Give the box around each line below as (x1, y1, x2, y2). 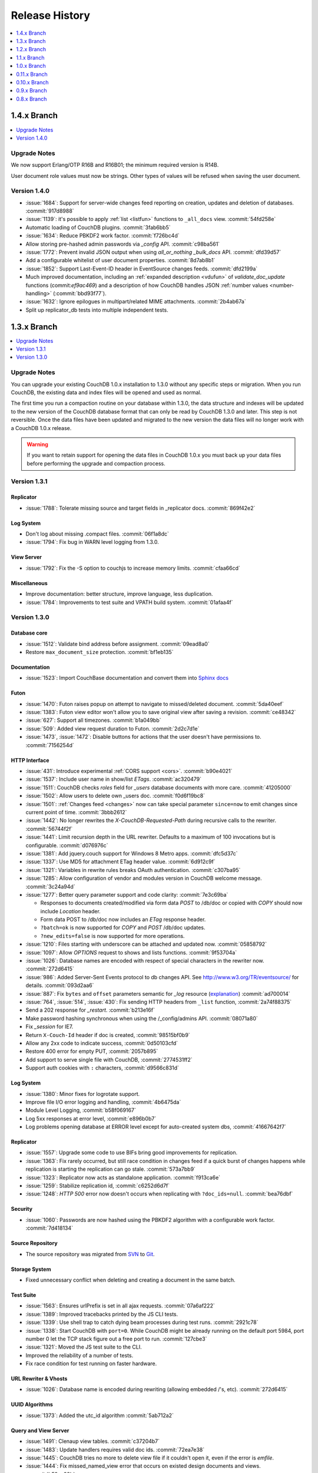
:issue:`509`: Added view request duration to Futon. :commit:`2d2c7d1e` (25, 725, 200, 732)
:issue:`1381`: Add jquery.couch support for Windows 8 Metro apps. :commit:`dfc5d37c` (25, 850, 238, 857)
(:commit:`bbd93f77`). (53, 289, 107, 297)
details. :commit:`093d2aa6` (25, 982, 94, 989)
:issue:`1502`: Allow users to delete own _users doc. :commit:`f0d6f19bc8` (25, 792, 206, 800)
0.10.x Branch (16, 78, 49, 85)
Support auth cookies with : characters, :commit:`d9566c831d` (25, 1064, 180, 1072)
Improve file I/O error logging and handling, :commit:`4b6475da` (25, 1098, 181, 1105)
